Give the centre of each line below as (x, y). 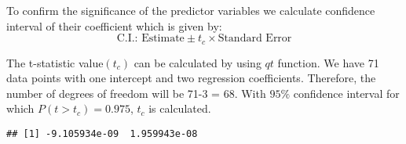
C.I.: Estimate (150, 39)
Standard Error (255, 39)
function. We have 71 (328, 62)
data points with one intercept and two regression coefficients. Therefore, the (191, 78)
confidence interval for (346, 93)
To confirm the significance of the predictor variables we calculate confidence (191, 10)
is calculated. (180, 108)
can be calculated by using (198, 62)
